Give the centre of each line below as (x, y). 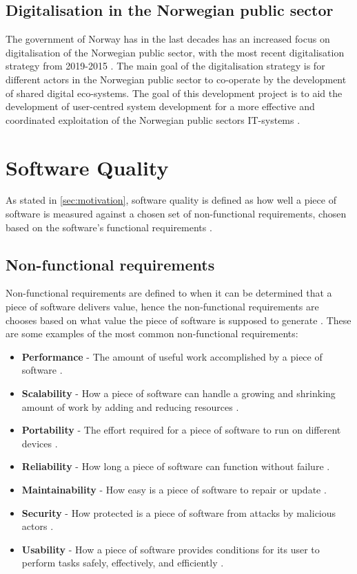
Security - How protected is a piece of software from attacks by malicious (179, 512)
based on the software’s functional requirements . (109, 227)
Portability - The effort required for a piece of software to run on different (181, 430)
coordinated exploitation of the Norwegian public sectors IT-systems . (153, 119)
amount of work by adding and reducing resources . (130, 406)
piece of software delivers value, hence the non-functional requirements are (162, 307)
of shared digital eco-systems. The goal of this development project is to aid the (174, 93)
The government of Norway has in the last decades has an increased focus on (168, 39)
